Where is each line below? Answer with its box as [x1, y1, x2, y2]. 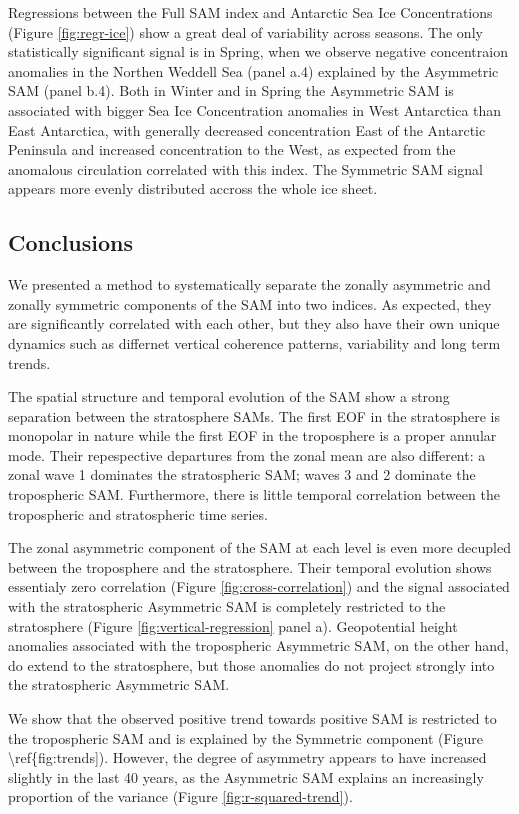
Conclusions [8, 227, 134, 258]
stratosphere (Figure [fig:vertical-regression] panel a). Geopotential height [8, 615, 458, 636]
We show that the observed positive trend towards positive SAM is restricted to [8, 708, 497, 729]
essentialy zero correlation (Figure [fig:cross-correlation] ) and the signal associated [8, 576, 510, 597]
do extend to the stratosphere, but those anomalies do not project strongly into [8, 654, 495, 675]
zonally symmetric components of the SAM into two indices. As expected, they [8, 293, 492, 314]
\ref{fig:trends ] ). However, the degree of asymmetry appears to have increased [8, 747, 487, 768]
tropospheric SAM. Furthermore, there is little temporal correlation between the [8, 484, 500, 505]
